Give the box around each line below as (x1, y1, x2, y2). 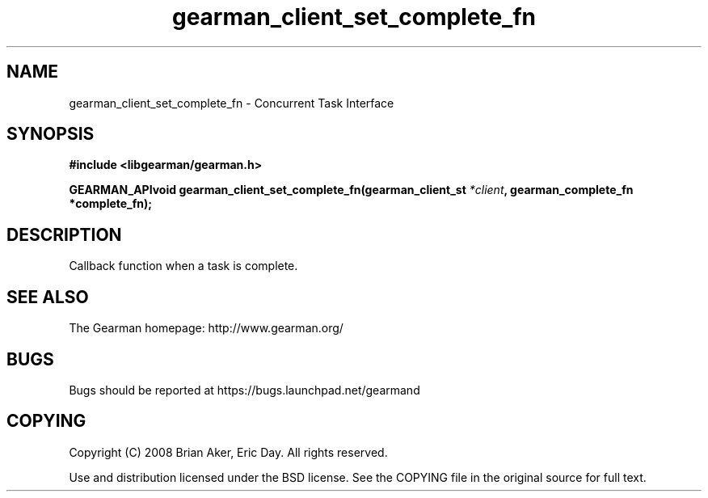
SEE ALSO (6, 286, 89, 307)
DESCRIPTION (6, 224, 122, 245)
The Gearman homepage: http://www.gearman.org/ (69, 321, 343, 336)
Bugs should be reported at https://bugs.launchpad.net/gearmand (69, 382, 420, 397)
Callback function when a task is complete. (69, 259, 298, 273)
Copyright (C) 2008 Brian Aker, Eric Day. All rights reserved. (69, 445, 388, 459)
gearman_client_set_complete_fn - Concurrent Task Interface (69, 95, 394, 110)
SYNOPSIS (6, 124, 95, 145)
